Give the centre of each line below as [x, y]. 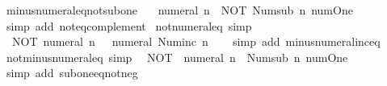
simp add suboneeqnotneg [72, 73]
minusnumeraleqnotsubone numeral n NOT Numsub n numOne [179, 10]
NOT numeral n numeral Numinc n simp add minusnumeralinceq [196, 41]
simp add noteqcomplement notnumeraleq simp [129, 25]
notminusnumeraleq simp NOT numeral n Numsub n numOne [177, 57]
